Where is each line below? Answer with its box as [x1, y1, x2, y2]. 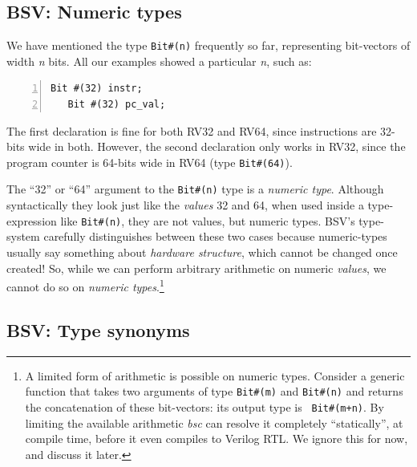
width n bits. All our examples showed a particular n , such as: [6, 52, 312, 69]
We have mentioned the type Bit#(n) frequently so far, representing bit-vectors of [6, 37, 411, 54]
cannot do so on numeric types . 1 [6, 276, 164, 294]
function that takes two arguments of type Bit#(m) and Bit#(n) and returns [25, 383, 403, 400]
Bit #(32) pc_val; [67, 99, 166, 111]
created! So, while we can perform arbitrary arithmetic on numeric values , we [6, 259, 387, 276]
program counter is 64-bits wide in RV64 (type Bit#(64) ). [6, 153, 293, 170]
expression [6, 212, 57, 229]
